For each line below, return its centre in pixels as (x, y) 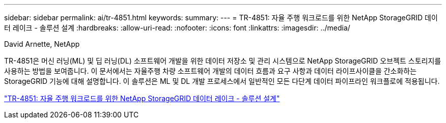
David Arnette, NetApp (42, 44)
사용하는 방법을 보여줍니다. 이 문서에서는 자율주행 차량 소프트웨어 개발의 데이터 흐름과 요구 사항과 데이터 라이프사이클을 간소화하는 (211, 71)
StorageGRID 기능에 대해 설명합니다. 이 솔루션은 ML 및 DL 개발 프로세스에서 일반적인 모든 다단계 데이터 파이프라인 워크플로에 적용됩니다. (222, 81)
